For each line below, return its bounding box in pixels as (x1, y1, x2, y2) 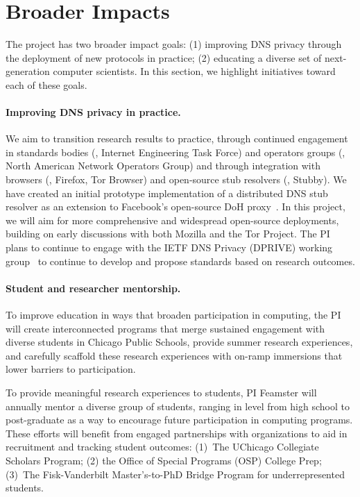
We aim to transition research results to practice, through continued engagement (6, 131, 348, 146)
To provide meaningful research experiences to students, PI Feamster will (6, 385, 317, 399)
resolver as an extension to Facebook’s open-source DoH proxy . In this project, (6, 199, 345, 214)
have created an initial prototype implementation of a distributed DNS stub (6, 185, 328, 200)
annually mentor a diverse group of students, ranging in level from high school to (6, 398, 350, 413)
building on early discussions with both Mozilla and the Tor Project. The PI (6, 226, 330, 241)
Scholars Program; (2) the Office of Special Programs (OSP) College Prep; (6, 453, 322, 467)
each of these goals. (6, 77, 87, 92)
